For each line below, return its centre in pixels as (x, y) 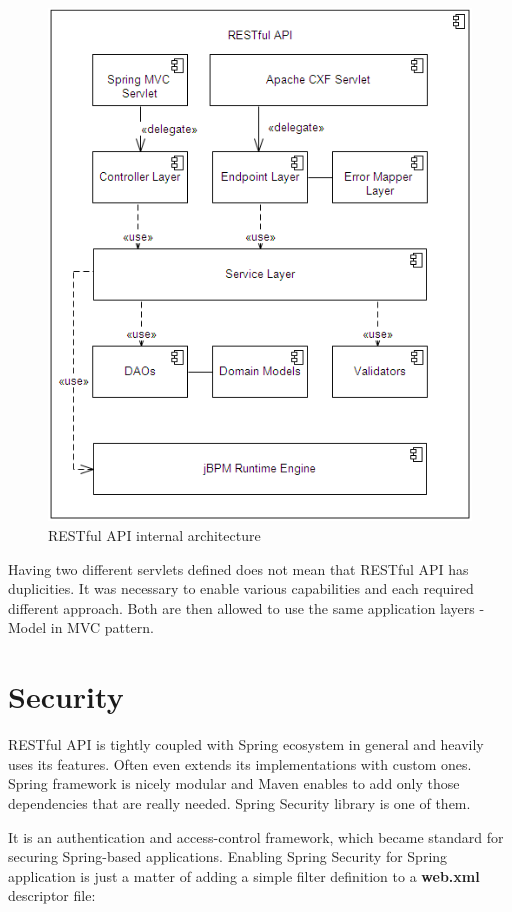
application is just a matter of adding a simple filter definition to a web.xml (244, 875)
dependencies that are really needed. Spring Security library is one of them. (239, 802)
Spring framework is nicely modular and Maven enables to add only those (234, 783)
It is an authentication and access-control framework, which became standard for (256, 836)
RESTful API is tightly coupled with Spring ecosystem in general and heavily (246, 744)
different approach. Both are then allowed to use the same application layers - (246, 607)
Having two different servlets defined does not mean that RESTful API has (238, 568)
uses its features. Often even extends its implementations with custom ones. (240, 763)
